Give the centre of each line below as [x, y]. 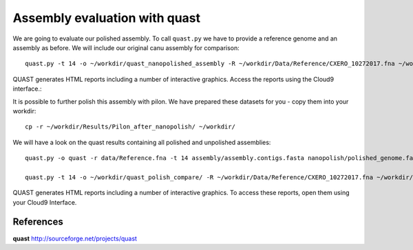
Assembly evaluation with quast [107, 18]
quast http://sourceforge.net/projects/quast [75, 238]
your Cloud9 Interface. [45, 202]
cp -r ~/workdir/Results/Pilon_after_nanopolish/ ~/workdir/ [130, 127]
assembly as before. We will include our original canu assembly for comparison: [126, 47]
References [38, 222]
